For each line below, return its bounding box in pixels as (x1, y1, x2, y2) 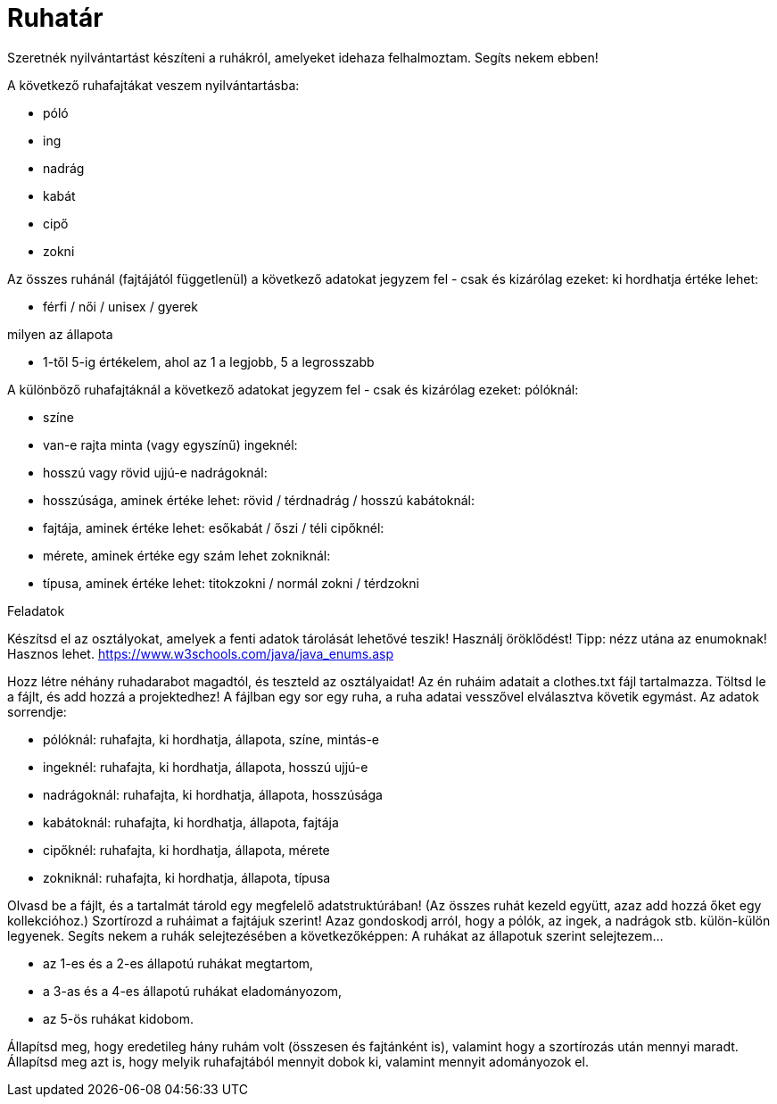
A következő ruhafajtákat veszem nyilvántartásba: (7, 77, 300, 93)
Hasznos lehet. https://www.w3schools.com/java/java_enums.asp (7, 645, 393, 661)
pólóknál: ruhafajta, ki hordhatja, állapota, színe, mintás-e (43, 731, 379, 747)
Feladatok (7, 602, 65, 618)
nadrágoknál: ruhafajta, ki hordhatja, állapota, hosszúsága (43, 786, 383, 802)
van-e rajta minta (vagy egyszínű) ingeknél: (43, 436, 298, 452)
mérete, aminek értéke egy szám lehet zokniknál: (43, 547, 331, 563)
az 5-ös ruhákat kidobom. (43, 1010, 194, 1026)
